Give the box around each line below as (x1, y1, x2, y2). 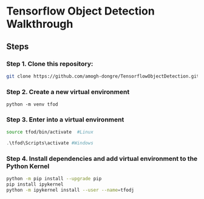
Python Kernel (6, 162, 50, 170)
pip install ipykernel (6, 181, 64, 187)
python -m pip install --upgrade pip (6, 176, 102, 182)
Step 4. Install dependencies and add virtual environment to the (6, 155, 198, 163)
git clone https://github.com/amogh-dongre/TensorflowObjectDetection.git (6, 73, 200, 79)
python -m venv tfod (6, 101, 59, 107)
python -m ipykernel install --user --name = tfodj (6, 187, 135, 194)
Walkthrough (6, 17, 73, 31)
